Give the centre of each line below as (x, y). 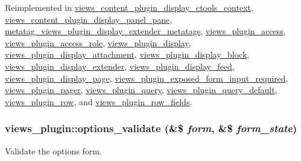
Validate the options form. (53, 150)
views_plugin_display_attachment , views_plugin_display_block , (127, 54)
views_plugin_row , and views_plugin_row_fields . (99, 101)
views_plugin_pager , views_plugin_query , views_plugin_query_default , (141, 90)
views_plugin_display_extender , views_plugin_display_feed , (120, 66)
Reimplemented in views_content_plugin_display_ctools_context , (129, 7)
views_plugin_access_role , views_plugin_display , (98, 42)
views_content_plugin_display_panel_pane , (89, 19)
